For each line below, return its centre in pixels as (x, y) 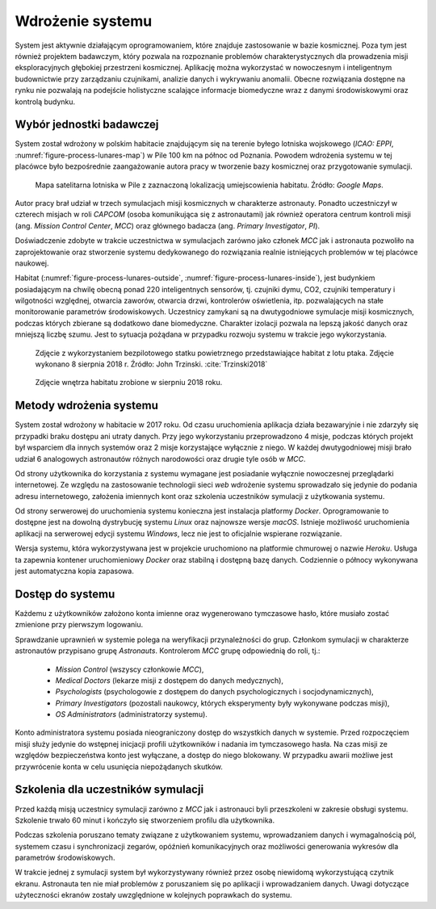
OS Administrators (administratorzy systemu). (131, 714)
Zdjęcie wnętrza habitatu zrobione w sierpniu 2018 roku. (129, 383)
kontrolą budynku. (45, 102)
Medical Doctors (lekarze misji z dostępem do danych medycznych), (170, 680)
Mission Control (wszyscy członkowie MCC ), (130, 669)
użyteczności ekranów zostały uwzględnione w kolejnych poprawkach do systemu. (153, 895)
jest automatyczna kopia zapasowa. (75, 571)
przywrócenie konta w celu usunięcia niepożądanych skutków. (119, 766)
